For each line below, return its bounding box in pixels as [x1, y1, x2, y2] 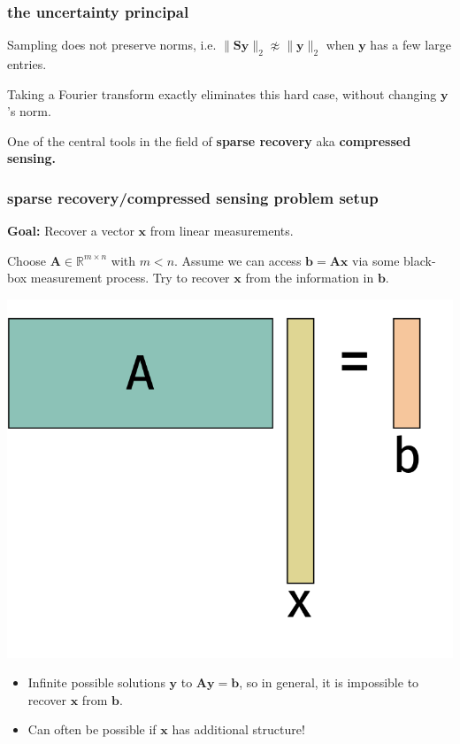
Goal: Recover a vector [7, 221, 134, 240]
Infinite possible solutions [27, 673, 165, 692]
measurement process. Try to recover [30, 268, 230, 287]
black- [403, 251, 436, 269]
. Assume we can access [174, 251, 302, 269]
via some [352, 251, 400, 269]
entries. [7, 55, 47, 74]
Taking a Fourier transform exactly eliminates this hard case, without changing [7, 84, 437, 103]
